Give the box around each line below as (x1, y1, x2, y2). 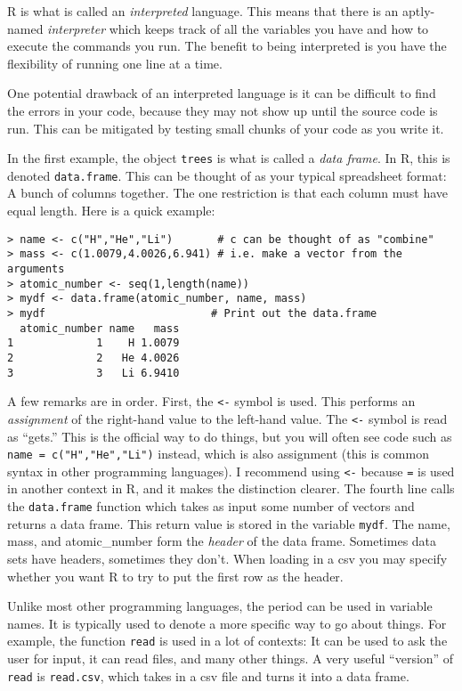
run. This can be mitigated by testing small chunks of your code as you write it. (7, 118, 444, 137)
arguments (7, 262, 65, 275)
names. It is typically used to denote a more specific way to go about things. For (7, 614, 447, 632)
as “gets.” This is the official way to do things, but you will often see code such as (7, 427, 452, 445)
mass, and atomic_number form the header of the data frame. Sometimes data (7, 532, 437, 550)
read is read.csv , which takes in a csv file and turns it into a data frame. (7, 666, 409, 685)
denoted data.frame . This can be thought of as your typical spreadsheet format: (7, 166, 447, 184)
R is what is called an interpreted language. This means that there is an (7, 2, 399, 20)
